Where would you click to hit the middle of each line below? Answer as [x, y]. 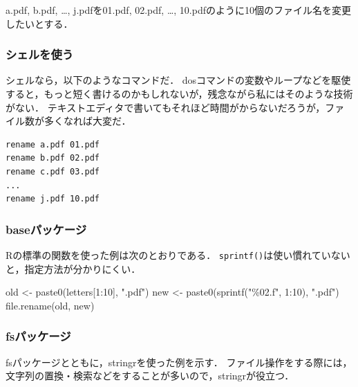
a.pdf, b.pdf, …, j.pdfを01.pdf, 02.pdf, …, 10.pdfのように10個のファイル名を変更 [178, 10]
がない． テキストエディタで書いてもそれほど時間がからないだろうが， [166, 107]
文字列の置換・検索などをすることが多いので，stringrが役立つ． [150, 376]
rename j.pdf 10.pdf [53, 199]
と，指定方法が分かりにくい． [73, 268]
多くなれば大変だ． [87, 121]
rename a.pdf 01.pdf [53, 144]
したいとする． [39, 23]
